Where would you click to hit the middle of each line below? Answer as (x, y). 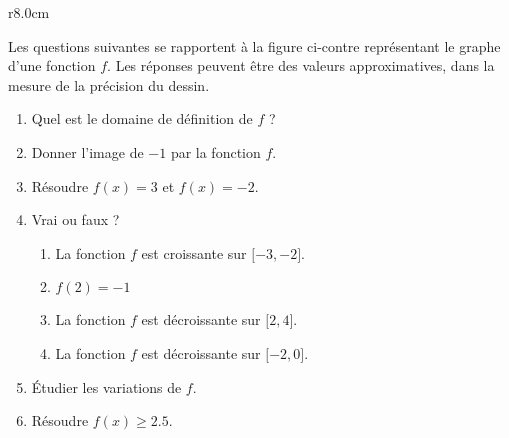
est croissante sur (194, 252)
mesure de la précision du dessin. (109, 84)
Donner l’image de (87, 151)
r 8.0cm (29, 12)
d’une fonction (52, 65)
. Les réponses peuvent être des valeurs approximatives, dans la (301, 65)
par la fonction (215, 151)
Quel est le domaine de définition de (142, 118)
